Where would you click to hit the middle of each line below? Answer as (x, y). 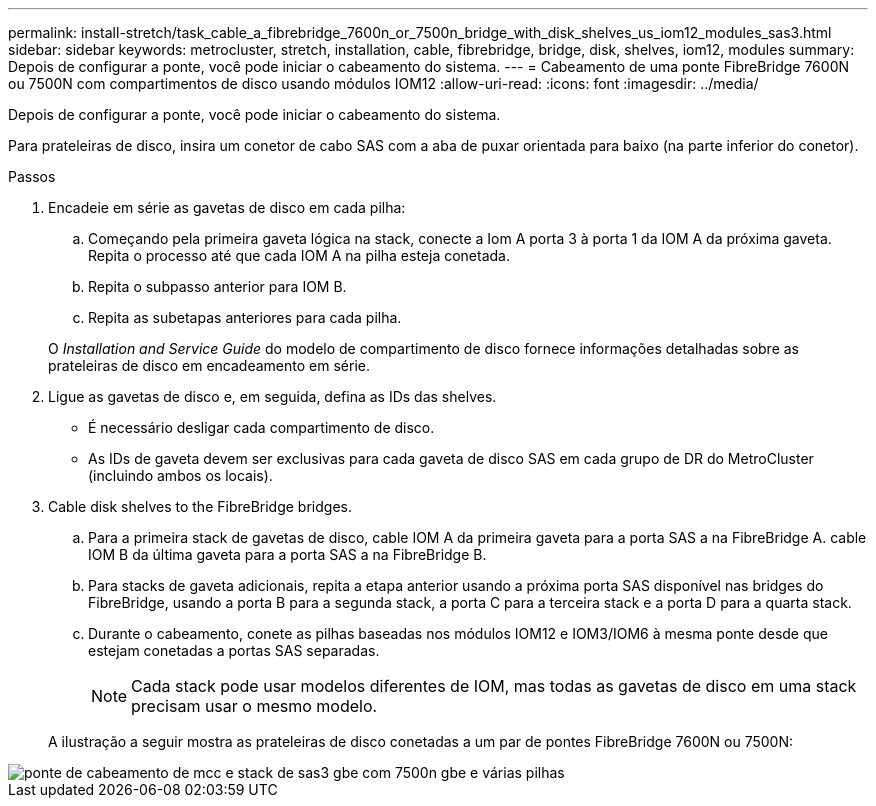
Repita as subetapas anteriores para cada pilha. (245, 317)
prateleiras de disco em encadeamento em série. (209, 365)
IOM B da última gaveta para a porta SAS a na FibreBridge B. (287, 554)
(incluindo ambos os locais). (180, 475)
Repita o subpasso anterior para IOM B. (217, 286)
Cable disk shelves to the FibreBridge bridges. (200, 506)
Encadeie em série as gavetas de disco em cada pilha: (227, 207)
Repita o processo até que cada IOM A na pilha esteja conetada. (299, 255)
